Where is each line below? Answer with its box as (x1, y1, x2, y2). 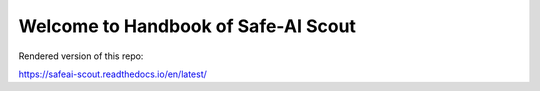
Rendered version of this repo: (18, 50, 144, 62)
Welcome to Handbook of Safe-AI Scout (18, 15, 357, 37)
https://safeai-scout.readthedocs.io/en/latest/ (18, 68, 207, 80)
